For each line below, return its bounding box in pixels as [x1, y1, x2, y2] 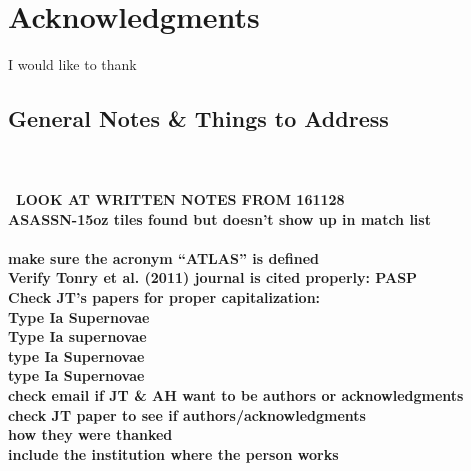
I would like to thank [8, 54, 137, 75]
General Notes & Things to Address [8, 103, 389, 134]
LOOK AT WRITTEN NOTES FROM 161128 [16, 189, 345, 210]
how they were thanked [8, 424, 173, 445]
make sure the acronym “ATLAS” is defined [8, 247, 319, 268]
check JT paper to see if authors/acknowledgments [8, 404, 366, 425]
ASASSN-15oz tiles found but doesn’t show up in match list [8, 208, 431, 229]
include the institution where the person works [8, 443, 339, 464]
